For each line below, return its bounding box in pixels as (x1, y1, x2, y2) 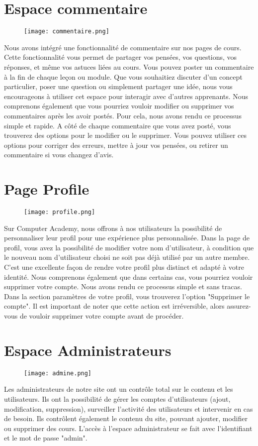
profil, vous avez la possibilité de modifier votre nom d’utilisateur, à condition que (4, 242, 254, 252)
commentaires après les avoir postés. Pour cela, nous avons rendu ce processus (4, 110, 242, 120)
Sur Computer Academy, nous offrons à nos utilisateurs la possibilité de (4, 223, 222, 233)
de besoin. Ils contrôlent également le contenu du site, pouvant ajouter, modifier (4, 413, 248, 424)
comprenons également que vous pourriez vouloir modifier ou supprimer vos (4, 101, 234, 111)
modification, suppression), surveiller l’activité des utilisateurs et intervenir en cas (4, 403, 253, 414)
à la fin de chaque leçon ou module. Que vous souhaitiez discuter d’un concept (4, 71, 243, 82)
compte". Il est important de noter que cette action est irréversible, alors (4, 301, 225, 311)
